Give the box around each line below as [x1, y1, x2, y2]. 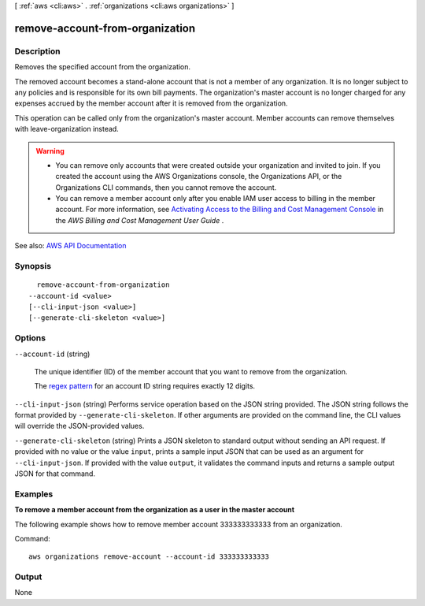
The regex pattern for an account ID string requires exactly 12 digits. [34, 381, 256, 391]
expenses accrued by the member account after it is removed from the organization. [14, 99, 288, 108]
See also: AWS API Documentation [14, 241, 127, 251]
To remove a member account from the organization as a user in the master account [14, 505, 295, 515]
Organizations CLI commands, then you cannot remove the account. [55, 182, 277, 192]
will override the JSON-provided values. [14, 422, 145, 431]
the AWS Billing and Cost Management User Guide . [55, 215, 224, 225]
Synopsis [14, 261, 51, 271]
